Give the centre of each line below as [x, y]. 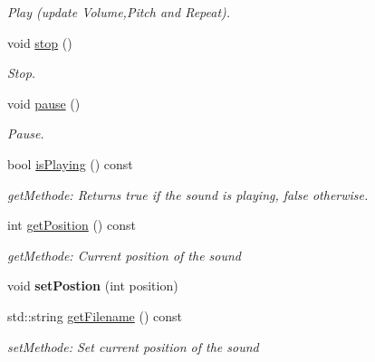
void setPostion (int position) [93, 286]
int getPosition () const [72, 225]
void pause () [44, 103]
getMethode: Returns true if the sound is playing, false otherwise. [188, 194]
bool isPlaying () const [70, 163]
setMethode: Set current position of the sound [133, 346]
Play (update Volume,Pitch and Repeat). [119, 12]
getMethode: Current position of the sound [125, 255]
